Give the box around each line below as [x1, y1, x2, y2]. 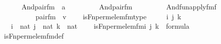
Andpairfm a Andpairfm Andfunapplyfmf [21, 1, 216, 11]
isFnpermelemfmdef [4, 30, 64, 41]
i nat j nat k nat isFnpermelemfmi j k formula [11, 21, 189, 31]
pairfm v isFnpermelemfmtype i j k [35, 11, 181, 21]
